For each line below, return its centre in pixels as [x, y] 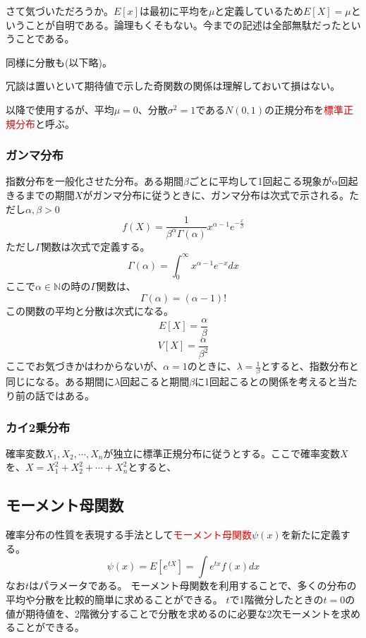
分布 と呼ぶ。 [45, 123]
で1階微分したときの [276, 599]
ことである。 [45, 38]
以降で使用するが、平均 [60, 109]
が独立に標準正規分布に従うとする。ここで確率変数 [221, 453]
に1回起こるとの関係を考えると [266, 381]
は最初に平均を [174, 11]
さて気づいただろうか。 [60, 11]
